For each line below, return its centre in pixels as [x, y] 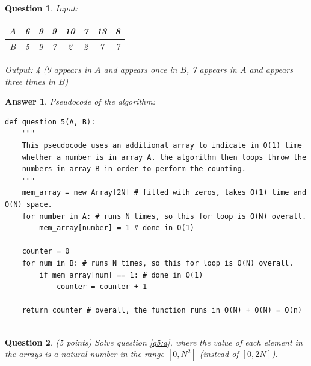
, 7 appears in [212, 69]
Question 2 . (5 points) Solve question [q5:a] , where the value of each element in [154, 342]
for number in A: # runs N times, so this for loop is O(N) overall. [164, 216]
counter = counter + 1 [102, 287]
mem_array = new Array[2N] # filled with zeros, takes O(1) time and [164, 193]
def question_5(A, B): [50, 122]
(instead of [219, 354]
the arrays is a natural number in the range [85, 354]
